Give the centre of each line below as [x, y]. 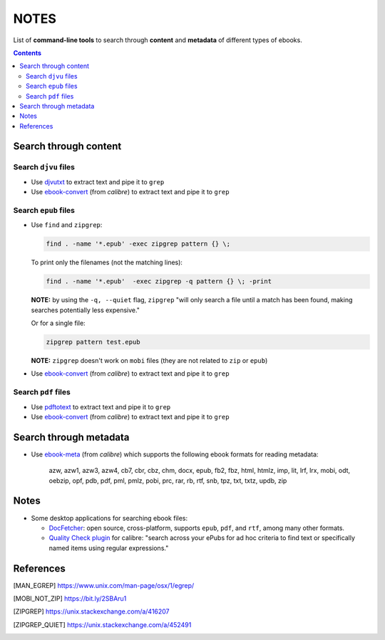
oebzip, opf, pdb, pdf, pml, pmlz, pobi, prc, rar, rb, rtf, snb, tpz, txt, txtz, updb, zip [168, 480]
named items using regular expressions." [109, 548]
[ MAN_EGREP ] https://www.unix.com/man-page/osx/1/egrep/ [104, 585]
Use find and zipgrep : [67, 225]
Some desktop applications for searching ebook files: [109, 518]
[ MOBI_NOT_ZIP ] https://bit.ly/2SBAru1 [70, 599]
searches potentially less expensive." [86, 310]
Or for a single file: [58, 323]
